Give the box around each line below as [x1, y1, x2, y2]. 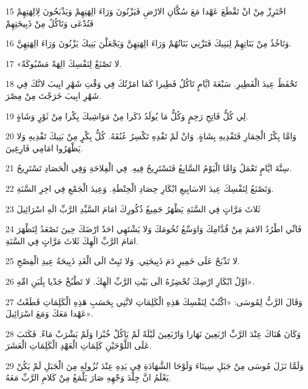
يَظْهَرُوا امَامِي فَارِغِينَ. [5, 141, 83, 154]
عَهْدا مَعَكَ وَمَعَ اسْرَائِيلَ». [5, 307, 94, 320]
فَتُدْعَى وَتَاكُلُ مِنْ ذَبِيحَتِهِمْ [5, 16, 94, 29]
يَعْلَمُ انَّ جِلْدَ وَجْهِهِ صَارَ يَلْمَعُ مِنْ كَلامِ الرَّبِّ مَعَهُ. [5, 371, 172, 384]
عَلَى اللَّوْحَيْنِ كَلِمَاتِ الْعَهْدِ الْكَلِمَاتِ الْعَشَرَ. [5, 339, 152, 352]
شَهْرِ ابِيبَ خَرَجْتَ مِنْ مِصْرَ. [5, 89, 101, 101]
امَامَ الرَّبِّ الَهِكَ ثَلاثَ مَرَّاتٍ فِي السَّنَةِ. [5, 234, 139, 247]
